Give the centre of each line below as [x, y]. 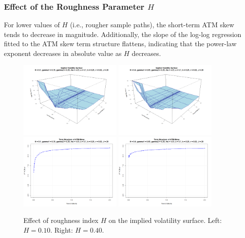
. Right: [62, 229]
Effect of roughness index [61, 220]
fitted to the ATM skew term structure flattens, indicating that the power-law [120, 44]
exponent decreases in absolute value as [63, 53]
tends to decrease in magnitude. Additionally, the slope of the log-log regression [123, 34]
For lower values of [32, 25]
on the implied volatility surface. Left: [165, 220]
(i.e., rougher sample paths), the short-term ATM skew [152, 25]
